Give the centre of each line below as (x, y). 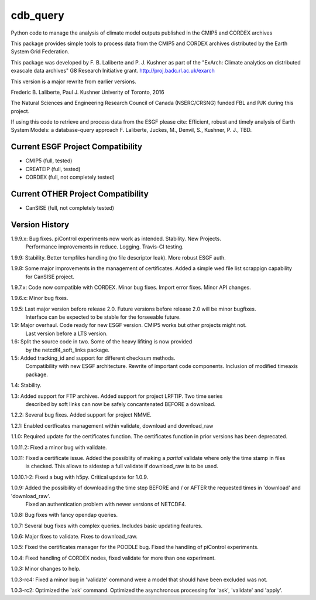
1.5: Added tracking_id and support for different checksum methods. (93, 358)
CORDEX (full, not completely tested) (70, 177)
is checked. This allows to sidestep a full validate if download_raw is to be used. (122, 466)
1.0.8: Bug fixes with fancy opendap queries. (64, 515)
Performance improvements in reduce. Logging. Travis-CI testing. (104, 247)
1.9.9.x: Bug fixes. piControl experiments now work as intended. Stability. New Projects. (116, 238)
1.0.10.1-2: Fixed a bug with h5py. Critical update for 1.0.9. (80, 477)
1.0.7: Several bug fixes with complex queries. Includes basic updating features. (107, 526)
